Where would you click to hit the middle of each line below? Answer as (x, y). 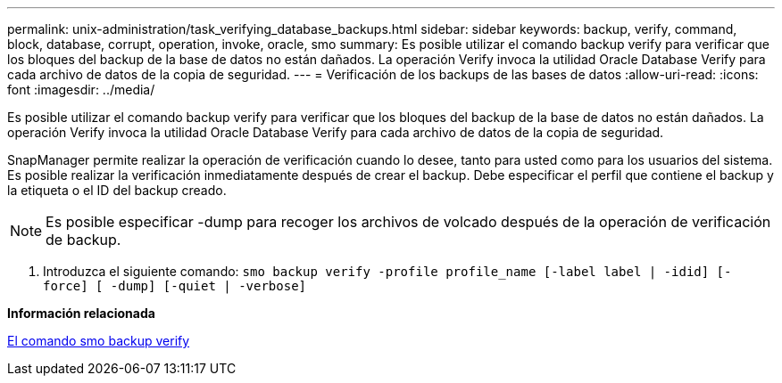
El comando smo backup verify (99, 341)
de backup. (83, 240)
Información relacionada (81, 313)
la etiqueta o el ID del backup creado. (117, 190)
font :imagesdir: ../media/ (81, 90)
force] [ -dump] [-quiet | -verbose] (175, 286)
